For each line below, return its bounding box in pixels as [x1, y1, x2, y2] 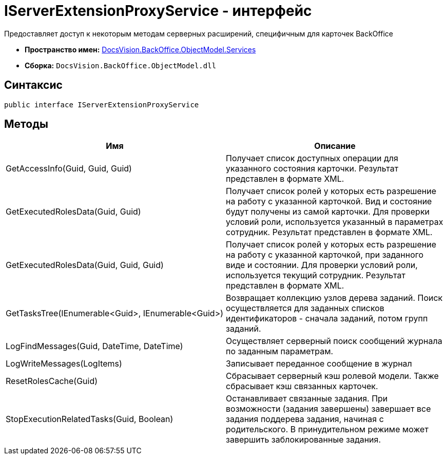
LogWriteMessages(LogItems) [6, 358, 122, 369]
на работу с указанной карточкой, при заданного [226, 250, 424, 260]
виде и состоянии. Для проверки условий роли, [226, 260, 418, 271]
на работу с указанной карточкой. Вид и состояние [226, 196, 432, 207]
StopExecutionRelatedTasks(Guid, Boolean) [6, 414, 173, 425]
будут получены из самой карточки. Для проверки [226, 206, 430, 217]
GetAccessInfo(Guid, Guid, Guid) [6, 163, 132, 174]
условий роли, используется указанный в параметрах [226, 217, 443, 227]
